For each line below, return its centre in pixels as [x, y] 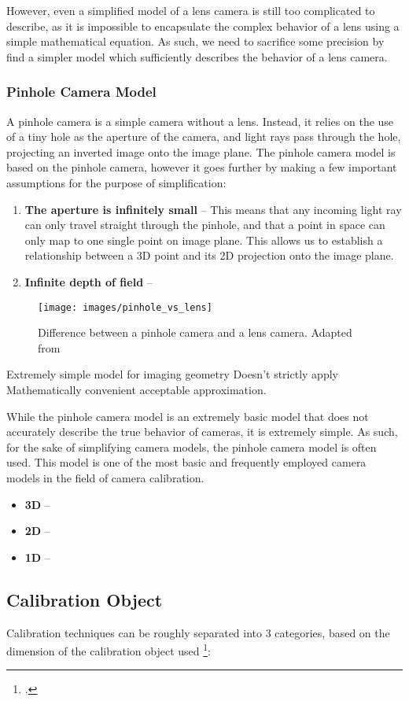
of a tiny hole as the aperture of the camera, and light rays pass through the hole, [204, 137]
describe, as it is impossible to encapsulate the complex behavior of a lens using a [203, 26]
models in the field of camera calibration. [105, 477]
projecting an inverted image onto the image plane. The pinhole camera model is [201, 151]
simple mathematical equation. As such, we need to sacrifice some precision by [195, 41]
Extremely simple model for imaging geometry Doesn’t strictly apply [172, 374]
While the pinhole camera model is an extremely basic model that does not [188, 416]
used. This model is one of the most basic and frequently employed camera [186, 462]
